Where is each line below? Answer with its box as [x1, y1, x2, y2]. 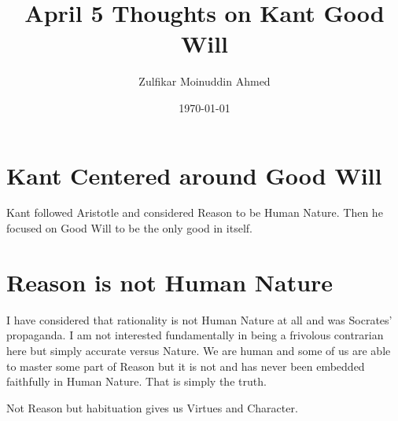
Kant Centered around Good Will [6, 159, 382, 191]
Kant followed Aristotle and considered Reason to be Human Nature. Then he [6, 204, 383, 221]
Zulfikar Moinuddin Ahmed [138, 73, 271, 90]
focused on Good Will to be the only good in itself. [6, 220, 252, 236]
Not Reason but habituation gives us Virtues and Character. [6, 399, 298, 416]
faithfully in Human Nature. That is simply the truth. [6, 373, 267, 390]
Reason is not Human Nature [6, 265, 334, 298]
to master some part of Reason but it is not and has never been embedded [6, 357, 365, 374]
